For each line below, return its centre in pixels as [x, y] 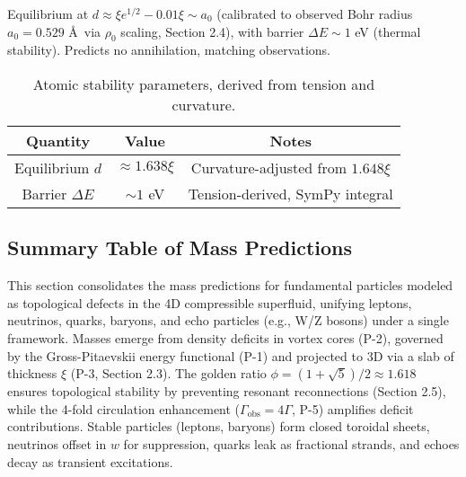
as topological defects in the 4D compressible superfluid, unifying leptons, [210, 302]
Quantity [58, 140]
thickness [32, 373]
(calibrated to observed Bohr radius [315, 13]
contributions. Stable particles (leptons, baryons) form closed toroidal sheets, [219, 426]
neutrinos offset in [57, 443]
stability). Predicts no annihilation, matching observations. [169, 50]
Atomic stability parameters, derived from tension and [204, 84]
